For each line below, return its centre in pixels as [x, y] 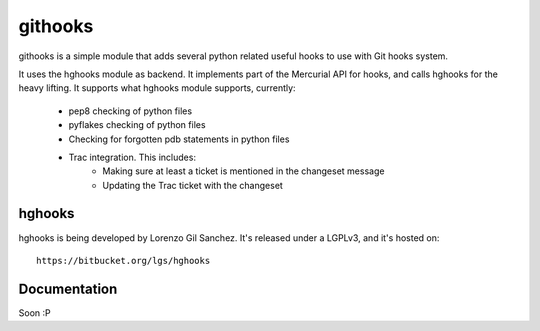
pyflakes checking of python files [137, 125]
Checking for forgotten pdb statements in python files [179, 139]
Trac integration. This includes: [132, 157]
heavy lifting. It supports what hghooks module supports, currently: [157, 88]
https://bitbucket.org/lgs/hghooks [123, 260]
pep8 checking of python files [130, 111]
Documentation [68, 288]
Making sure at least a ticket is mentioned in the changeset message [243, 171]
